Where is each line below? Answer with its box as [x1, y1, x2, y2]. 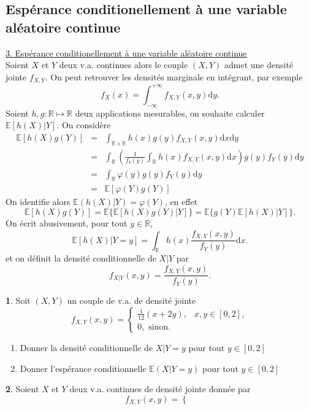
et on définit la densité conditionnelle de [6, 252, 156, 265]
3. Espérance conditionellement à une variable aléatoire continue [6, 46, 247, 59]
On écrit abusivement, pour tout [6, 217, 128, 230]
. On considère [56, 118, 111, 131]
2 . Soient [6, 382, 39, 395]
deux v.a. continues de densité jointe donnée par [69, 382, 251, 395]
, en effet [164, 195, 198, 208]
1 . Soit [6, 294, 31, 307]
